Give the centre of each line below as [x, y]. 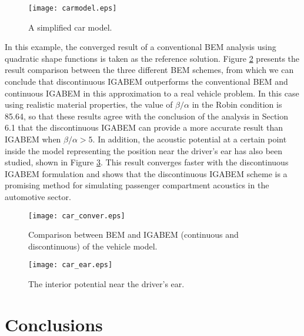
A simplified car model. [70, 27]
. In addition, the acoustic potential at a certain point [190, 139]
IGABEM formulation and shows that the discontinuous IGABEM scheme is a [146, 173]
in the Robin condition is [237, 104]
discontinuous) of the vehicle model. [93, 246]
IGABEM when [33, 139]
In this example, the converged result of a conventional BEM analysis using [141, 47]
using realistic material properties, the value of [89, 104]
